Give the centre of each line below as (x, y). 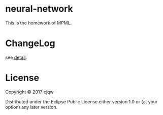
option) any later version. (31, 107)
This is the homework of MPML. (39, 23)
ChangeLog (30, 43)
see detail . (16, 57)
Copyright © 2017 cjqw (30, 92)
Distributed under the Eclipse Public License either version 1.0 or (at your (81, 101)
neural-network (39, 9)
